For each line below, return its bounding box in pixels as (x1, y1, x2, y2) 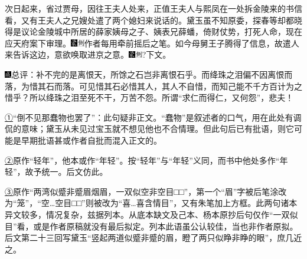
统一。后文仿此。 (41, 165, 108, 178)
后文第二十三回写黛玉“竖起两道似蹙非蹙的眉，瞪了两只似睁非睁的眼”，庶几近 (5, 231, 302, 244)
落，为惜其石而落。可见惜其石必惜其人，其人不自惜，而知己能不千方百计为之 (5, 79, 302, 92)
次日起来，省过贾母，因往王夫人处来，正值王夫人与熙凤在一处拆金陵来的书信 (5, 2, 302, 14)
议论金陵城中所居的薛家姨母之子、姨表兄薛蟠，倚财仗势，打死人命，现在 (21, 25, 302, 38)
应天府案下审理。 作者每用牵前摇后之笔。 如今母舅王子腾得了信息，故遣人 (5, 36, 299, 49)
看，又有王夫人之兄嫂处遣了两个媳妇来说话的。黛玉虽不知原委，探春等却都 (5, 14, 294, 26)
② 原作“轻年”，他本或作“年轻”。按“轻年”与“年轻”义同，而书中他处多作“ (5, 154, 280, 166)
